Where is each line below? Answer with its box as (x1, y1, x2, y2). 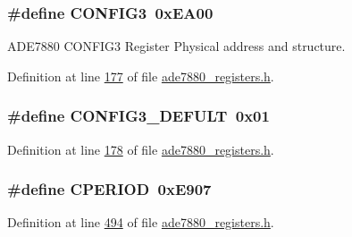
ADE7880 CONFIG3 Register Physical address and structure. (7, 37, 346, 55)
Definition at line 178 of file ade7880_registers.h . (7, 140, 274, 158)
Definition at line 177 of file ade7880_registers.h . (7, 66, 274, 85)
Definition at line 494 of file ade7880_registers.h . (7, 213, 274, 232)
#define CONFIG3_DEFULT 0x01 (7, 105, 270, 127)
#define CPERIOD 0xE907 (7, 178, 212, 200)
